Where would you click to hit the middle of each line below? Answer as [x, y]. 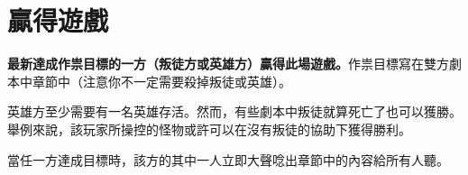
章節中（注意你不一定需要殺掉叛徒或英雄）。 [161, 81]
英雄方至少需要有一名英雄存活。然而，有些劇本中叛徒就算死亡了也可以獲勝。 [234, 111]
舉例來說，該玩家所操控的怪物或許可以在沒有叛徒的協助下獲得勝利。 [209, 129]
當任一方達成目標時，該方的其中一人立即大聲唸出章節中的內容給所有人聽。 [228, 159]
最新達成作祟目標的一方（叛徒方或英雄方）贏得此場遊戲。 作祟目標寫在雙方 [228, 64]
